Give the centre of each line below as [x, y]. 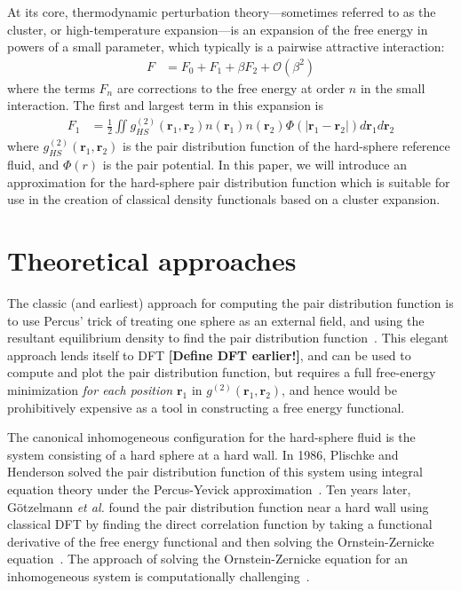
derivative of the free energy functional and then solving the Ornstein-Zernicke [221, 541]
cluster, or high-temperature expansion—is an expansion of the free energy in [218, 29]
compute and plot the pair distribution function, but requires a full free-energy [222, 372]
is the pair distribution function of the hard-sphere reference [286, 146]
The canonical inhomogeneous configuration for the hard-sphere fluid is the [211, 437]
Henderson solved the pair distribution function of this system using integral [215, 472]
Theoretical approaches [152, 260]
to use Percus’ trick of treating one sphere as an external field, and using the [216, 320]
